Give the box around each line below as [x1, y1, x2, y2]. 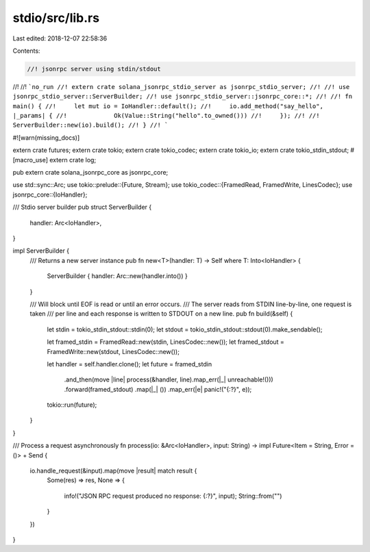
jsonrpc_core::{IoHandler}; [12, 190, 88, 199]
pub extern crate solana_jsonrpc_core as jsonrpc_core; [12, 168, 169, 177]
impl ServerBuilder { [12, 247, 70, 255]
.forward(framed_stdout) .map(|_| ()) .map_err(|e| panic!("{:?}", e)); [64, 385, 252, 393]
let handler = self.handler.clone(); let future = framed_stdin [47, 360, 212, 368]
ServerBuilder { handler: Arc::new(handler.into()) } [47, 272, 188, 280]
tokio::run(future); [47, 401, 97, 409]
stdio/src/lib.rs [12, 10, 99, 25]
